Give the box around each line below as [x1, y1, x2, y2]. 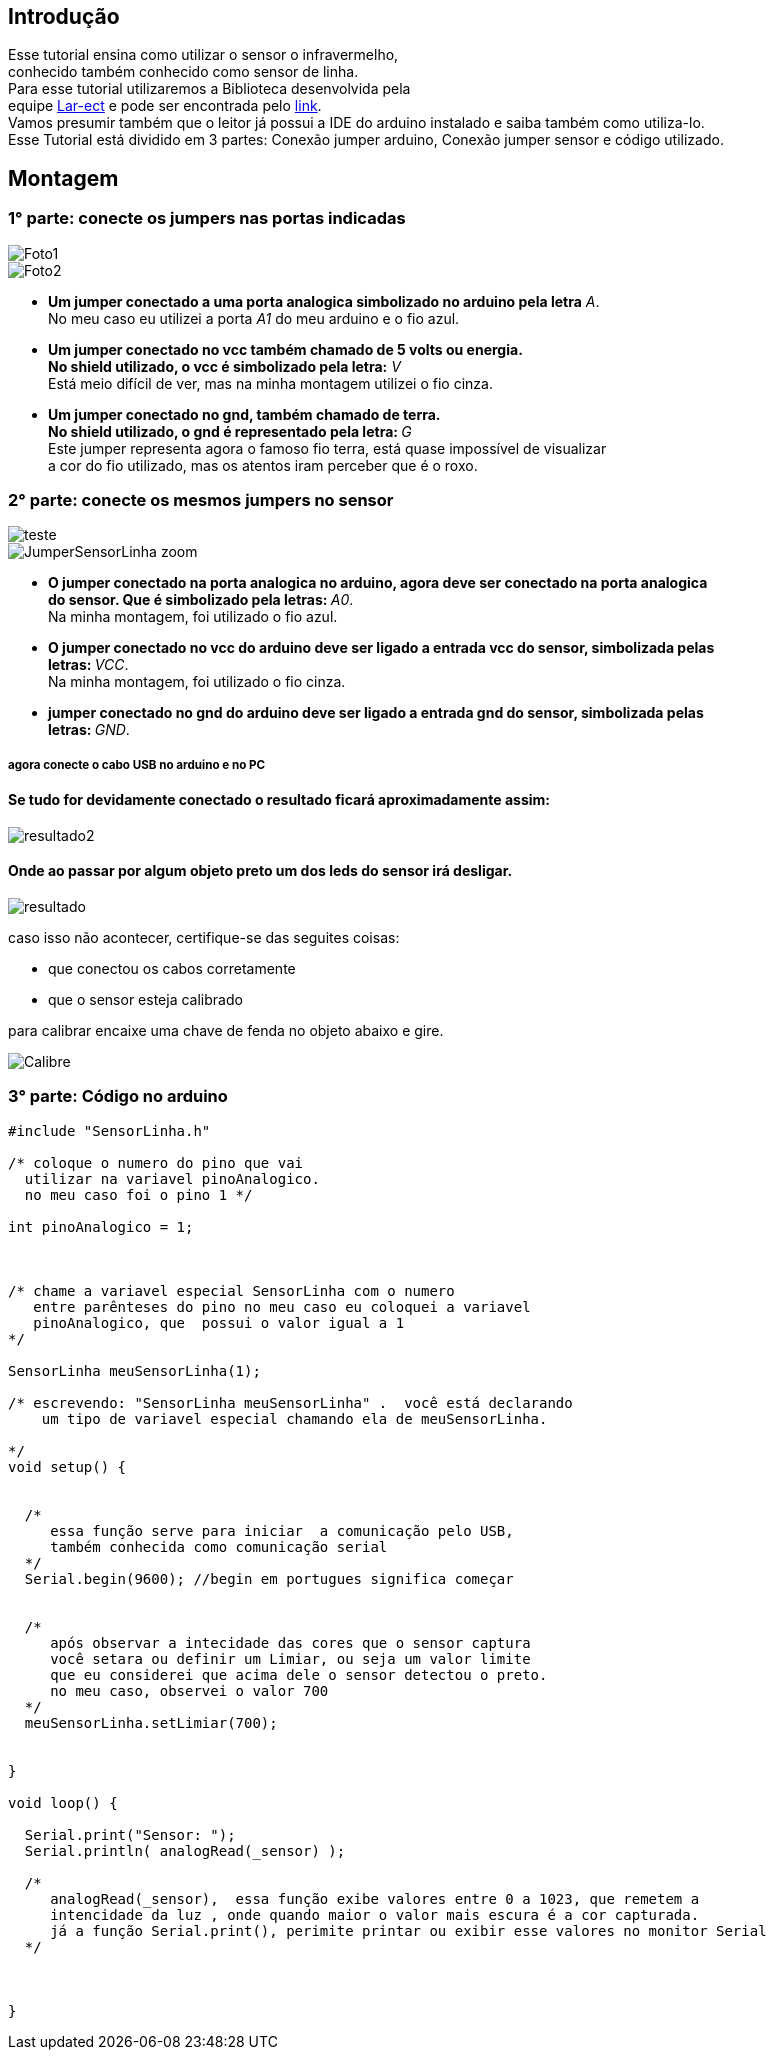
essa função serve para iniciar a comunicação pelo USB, [50, 1522, 514, 1539]
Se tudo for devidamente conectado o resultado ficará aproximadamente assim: [8, 791, 551, 809]
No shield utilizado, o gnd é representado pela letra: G [48, 422, 412, 440]
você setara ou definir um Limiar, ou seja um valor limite [50, 1650, 531, 1667]
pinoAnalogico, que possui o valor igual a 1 [33, 1314, 405, 1331]
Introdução [8, 4, 120, 29]
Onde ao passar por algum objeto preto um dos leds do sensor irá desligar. [8, 862, 513, 880]
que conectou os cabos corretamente [48, 960, 296, 977]
